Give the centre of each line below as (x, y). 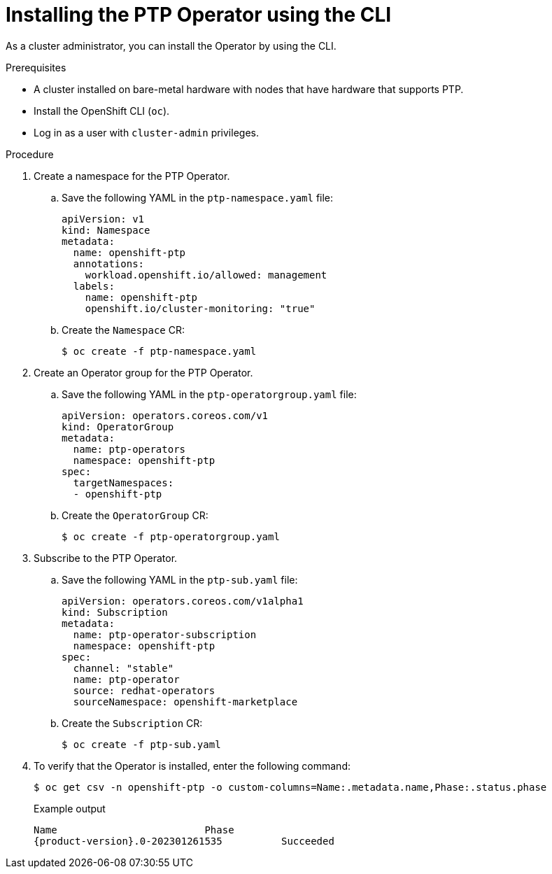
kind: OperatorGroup (118, 427)
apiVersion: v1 (103, 219)
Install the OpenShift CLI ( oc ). (102, 111)
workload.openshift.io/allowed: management (206, 275)
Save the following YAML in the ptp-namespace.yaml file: (198, 197)
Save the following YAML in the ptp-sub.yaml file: (180, 579)
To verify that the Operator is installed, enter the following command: (192, 766)
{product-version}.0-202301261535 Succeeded (184, 841)
